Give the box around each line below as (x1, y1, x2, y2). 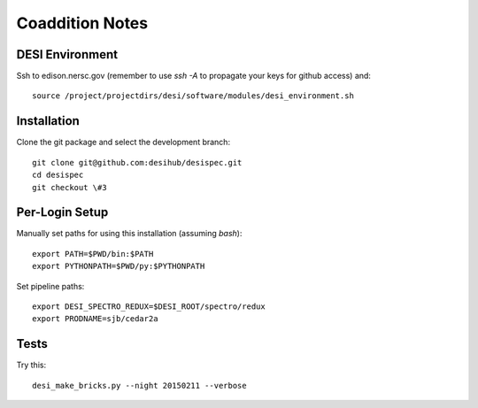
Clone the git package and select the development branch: (16, 137, 230, 148)
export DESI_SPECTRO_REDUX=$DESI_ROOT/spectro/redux (32, 302, 266, 312)
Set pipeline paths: (16, 281, 85, 291)
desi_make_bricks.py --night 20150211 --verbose (32, 381, 247, 390)
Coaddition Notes (16, 13, 149, 33)
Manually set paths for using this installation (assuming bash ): (16, 228, 243, 239)
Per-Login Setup (16, 204, 109, 220)
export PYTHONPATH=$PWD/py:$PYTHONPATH (32, 261, 205, 272)
